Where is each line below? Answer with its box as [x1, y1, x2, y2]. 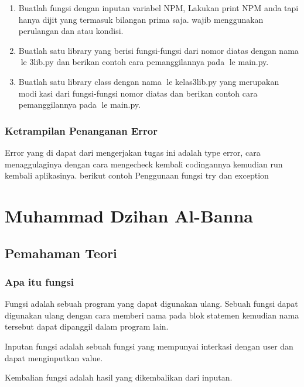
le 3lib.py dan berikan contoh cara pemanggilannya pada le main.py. [21, 56, 269, 68]
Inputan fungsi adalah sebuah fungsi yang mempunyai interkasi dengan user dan [5, 340, 293, 352]
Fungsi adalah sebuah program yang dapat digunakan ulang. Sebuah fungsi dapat [5, 297, 298, 310]
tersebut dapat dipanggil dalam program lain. [5, 320, 169, 333]
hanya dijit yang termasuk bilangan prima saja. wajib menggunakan [18, 13, 264, 25]
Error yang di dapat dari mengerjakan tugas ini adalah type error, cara [5, 146, 261, 158]
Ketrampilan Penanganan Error [5, 123, 158, 138]
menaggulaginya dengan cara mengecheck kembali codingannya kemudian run [5, 157, 283, 170]
